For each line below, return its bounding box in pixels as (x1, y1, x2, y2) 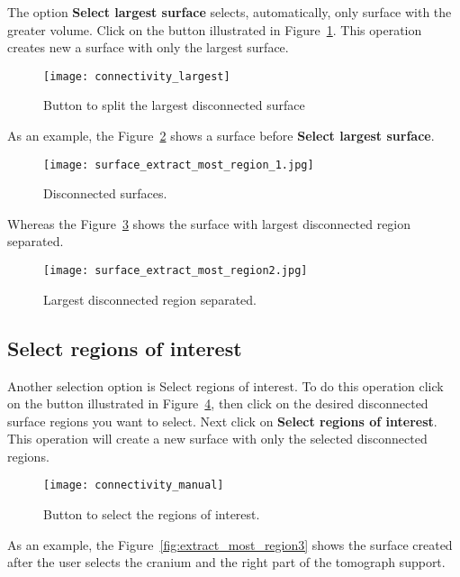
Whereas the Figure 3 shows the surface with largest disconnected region (7, 214, 411, 233)
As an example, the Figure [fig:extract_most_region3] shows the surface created (7, 535, 453, 554)
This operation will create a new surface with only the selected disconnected (7, 429, 428, 448)
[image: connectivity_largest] (43, 69, 230, 83)
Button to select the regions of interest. (43, 505, 260, 524)
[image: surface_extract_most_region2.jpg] (43, 264, 308, 278)
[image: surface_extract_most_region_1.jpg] (43, 158, 314, 171)
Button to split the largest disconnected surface (43, 96, 305, 114)
